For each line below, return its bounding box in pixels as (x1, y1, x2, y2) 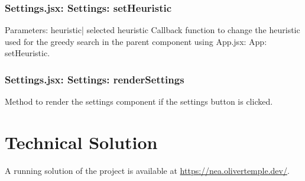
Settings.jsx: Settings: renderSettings (5, 72, 184, 86)
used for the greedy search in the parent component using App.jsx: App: (5, 35, 267, 47)
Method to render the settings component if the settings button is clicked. (5, 95, 273, 108)
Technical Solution (5, 130, 158, 154)
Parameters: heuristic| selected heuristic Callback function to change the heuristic (5, 24, 300, 36)
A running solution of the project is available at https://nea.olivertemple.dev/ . (5, 164, 290, 176)
